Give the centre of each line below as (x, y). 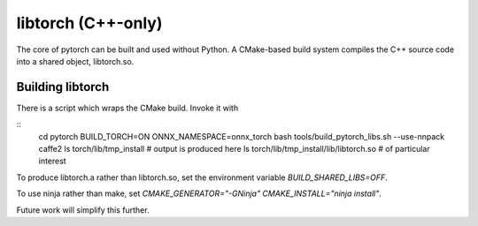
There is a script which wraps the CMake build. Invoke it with (127, 108)
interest (52, 161)
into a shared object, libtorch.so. (75, 61)
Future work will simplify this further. (83, 210)
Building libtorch (63, 87)
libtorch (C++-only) (89, 23)
